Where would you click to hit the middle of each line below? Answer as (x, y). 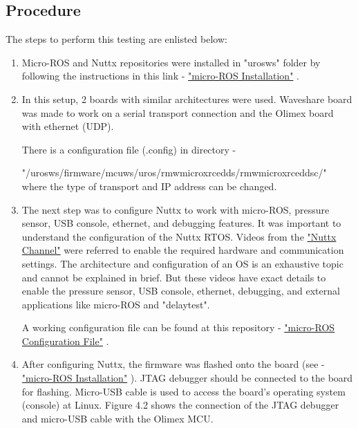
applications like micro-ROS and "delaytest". (116, 304)
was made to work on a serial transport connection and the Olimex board (178, 112)
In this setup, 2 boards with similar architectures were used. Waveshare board (187, 99)
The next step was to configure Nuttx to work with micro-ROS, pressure (176, 209)
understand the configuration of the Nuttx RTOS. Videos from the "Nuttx (179, 236)
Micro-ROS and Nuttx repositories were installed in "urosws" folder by (171, 62)
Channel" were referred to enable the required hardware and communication (183, 250)
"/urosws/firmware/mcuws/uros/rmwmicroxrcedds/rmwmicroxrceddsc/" (174, 173)
